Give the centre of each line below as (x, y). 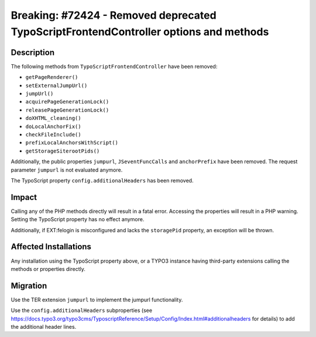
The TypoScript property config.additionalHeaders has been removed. (102, 180)
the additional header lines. (44, 327)
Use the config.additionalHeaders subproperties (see (81, 311)
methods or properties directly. (48, 269)
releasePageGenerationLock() (67, 110)
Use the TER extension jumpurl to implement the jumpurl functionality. (97, 300)
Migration (29, 286)
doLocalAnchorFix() (53, 126)
